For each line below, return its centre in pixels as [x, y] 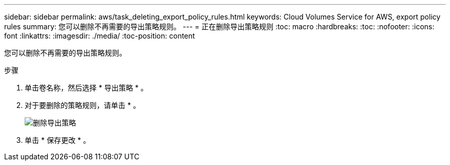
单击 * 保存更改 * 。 [58, 140]
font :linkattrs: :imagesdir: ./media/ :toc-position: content [100, 36]
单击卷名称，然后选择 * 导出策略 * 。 [86, 88]
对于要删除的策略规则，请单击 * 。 [82, 105]
